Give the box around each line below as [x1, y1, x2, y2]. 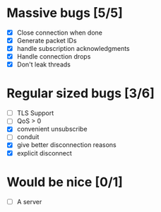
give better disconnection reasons [16, 141, 117, 149]
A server [16, 197, 42, 206]
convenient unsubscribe [16, 125, 88, 134]
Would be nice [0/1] [6, 174, 123, 190]
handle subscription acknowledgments [16, 45, 130, 53]
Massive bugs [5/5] [6, 5, 123, 21]
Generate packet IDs [16, 37, 77, 45]
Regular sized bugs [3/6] [6, 86, 155, 102]
